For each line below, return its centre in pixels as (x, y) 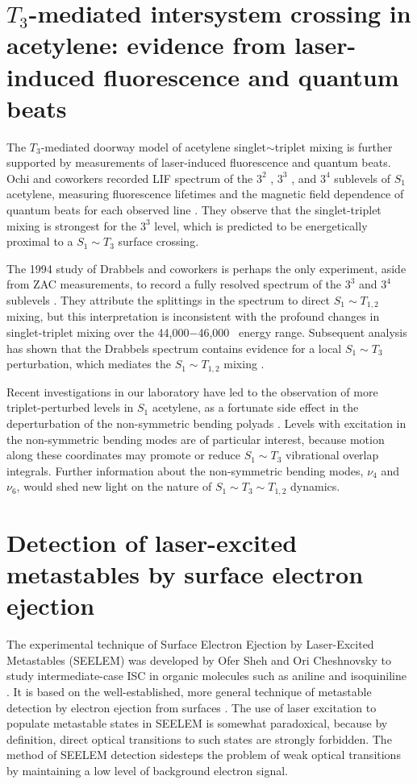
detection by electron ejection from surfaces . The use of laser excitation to (192, 707)
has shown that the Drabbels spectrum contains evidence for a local (174, 348)
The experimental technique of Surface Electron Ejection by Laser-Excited (190, 644)
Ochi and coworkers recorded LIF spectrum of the (130, 178)
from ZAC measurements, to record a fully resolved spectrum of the (174, 284)
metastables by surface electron (185, 574)
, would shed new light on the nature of (114, 486)
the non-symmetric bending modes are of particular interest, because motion (196, 439)
